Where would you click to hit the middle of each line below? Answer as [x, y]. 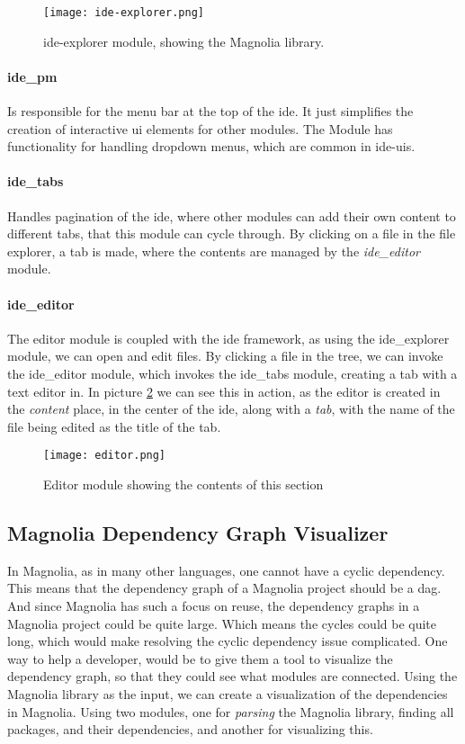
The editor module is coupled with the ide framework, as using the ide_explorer [228, 338]
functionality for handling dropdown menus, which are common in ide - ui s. [211, 146]
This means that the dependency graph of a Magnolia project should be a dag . [224, 588]
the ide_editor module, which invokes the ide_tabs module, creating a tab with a [232, 373]
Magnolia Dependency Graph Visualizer [198, 533]
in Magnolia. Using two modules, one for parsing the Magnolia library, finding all [231, 711]
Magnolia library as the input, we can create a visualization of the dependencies [228, 693]
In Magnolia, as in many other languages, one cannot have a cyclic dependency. [226, 570]
